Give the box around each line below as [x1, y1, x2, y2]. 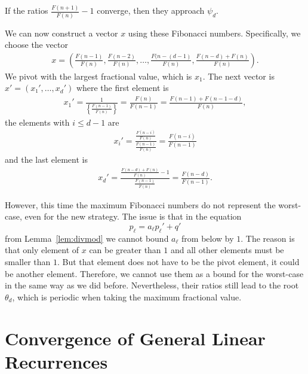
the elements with [5, 115, 70, 128]
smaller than [5, 255, 51, 267]
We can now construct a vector [5, 26, 118, 39]
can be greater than [89, 244, 161, 256]
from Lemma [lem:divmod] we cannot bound [5, 232, 169, 244]
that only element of [5, 244, 79, 256]
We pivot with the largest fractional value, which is [5, 69, 192, 82]
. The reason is [241, 232, 295, 244]
